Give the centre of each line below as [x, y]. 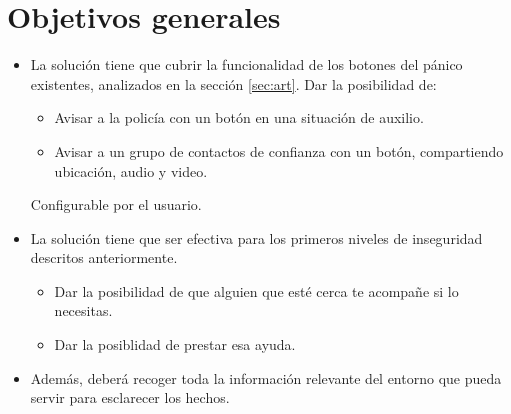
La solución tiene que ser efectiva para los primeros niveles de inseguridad [256, 237]
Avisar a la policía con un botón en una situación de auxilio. [239, 117]
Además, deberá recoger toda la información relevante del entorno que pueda [266, 377]
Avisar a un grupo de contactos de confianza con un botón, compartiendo [279, 150]
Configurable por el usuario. [116, 204]
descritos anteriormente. [104, 257]
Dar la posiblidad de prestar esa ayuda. [175, 344]
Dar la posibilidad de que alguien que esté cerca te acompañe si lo [256, 290]
